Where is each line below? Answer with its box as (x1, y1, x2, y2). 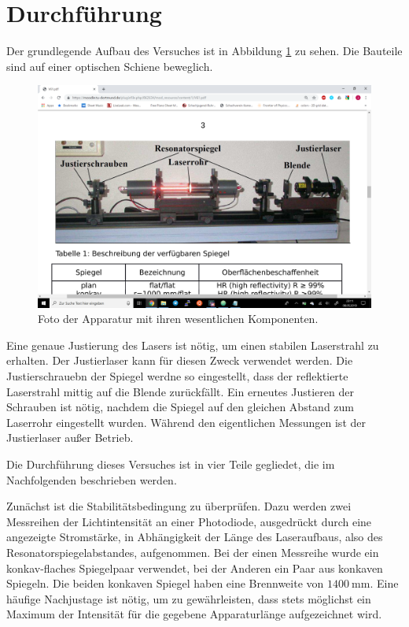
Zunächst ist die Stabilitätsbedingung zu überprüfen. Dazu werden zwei (6, 498, 352, 514)
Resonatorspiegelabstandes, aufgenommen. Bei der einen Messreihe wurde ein (6, 544, 379, 561)
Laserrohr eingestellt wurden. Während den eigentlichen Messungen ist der (6, 414, 366, 430)
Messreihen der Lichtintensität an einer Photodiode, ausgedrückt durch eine (6, 513, 372, 529)
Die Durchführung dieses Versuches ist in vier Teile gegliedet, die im (6, 456, 335, 473)
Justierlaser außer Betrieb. (6, 429, 134, 446)
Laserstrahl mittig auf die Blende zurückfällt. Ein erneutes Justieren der (6, 383, 354, 399)
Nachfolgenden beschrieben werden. (6, 471, 177, 488)
